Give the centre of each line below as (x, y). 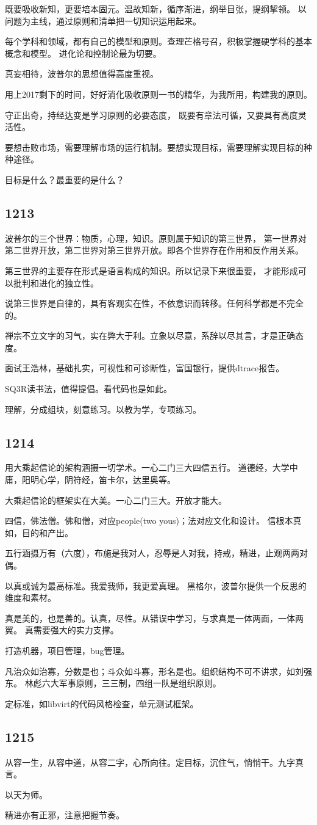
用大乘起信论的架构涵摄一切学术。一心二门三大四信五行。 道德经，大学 (147, 467)
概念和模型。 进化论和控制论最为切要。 (83, 53)
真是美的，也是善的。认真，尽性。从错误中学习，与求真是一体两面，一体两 (154, 618)
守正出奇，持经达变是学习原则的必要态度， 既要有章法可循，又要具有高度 (151, 114)
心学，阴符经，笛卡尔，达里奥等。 (107, 480)
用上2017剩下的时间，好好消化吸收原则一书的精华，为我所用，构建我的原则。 (158, 94)
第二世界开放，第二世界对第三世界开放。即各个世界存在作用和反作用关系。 (154, 250)
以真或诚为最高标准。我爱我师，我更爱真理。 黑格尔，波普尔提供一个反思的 (156, 585)
